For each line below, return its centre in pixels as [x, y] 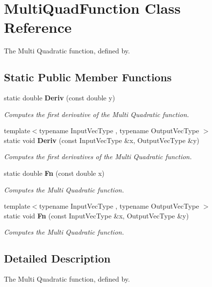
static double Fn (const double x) [54, 173]
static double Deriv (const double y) [60, 98]
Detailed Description [57, 258]
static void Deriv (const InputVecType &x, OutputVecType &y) [102, 140]
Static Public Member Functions [88, 77]
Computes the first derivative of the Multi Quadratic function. [96, 114]
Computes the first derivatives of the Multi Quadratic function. [98, 156]
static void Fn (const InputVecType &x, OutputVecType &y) [96, 215]
